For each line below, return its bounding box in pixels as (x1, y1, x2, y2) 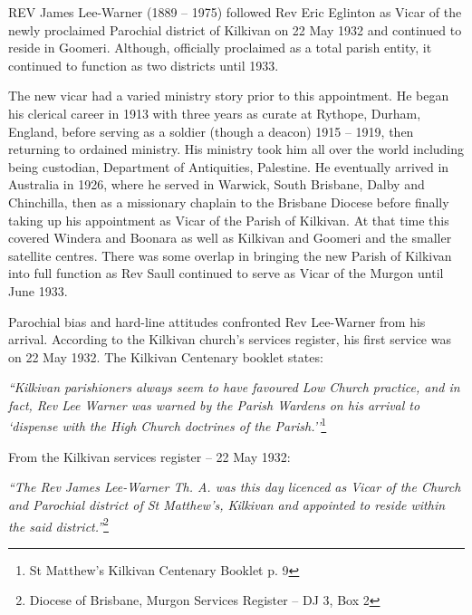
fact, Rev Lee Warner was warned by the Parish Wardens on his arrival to (8, 395, 420, 414)
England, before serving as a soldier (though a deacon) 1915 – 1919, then (8, 121, 414, 140)
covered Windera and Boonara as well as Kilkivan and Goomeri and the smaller (8, 228, 452, 247)
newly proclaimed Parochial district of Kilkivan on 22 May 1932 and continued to (8, 20, 462, 39)
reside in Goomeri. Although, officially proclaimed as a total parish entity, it (8, 38, 432, 57)
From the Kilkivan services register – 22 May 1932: (8, 447, 291, 466)
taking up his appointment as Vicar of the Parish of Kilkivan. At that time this (8, 210, 449, 229)
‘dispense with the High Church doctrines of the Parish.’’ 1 (8, 414, 327, 436)
